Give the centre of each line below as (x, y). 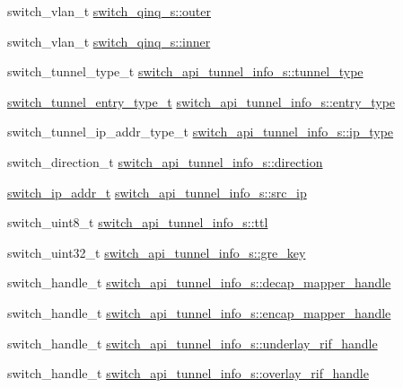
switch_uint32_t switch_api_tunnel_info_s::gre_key (157, 252)
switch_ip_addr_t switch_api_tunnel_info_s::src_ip (157, 192)
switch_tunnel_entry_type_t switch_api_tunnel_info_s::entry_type (201, 101)
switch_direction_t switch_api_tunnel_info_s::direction (165, 161)
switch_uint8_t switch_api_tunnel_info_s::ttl (138, 222)
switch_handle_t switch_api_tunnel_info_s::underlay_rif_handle (193, 343)
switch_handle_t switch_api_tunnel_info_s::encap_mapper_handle (199, 312)
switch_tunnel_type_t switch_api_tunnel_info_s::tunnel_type (185, 71)
